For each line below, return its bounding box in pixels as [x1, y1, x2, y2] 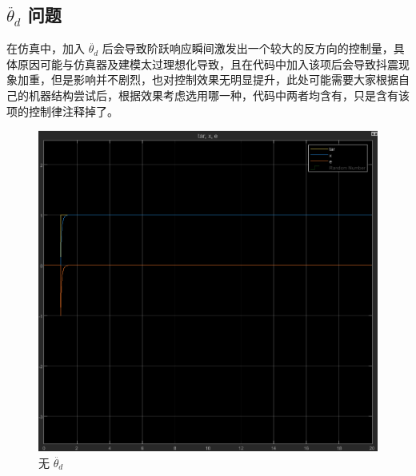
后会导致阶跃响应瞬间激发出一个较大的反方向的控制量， [102, 40, 394, 57]
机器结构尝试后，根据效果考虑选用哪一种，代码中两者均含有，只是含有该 [28, 86, 410, 103]
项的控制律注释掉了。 [6, 102, 118, 119]
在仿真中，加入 [6, 40, 85, 57]
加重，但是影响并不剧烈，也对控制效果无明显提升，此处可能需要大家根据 [17, 71, 398, 88]
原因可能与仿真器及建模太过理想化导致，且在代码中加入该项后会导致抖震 [17, 55, 398, 72]
